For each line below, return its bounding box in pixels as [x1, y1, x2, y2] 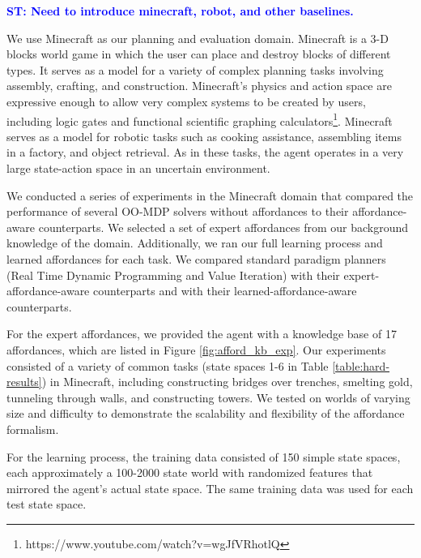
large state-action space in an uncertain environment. [6, 160, 270, 176]
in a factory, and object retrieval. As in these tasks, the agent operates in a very [6, 144, 404, 161]
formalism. [6, 420, 59, 437]
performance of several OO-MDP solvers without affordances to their [6, 203, 349, 220]
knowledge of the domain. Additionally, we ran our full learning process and [6, 234, 383, 251]
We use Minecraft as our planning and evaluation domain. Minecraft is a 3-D [6, 29, 389, 46]
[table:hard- [332, 357, 390, 374]
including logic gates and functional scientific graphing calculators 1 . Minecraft [6, 109, 393, 129]
